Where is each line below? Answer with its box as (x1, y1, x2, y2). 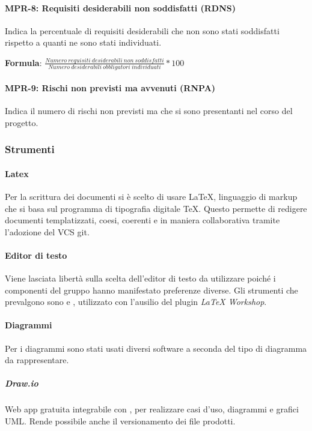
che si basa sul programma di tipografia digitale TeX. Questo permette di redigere (5, 202, 307, 214)
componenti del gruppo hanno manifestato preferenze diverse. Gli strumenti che (5, 283, 298, 296)
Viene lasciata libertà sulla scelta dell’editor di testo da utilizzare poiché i (5, 272, 276, 285)
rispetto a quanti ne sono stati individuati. (5, 36, 162, 49)
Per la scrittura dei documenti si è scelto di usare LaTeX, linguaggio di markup (5, 190, 298, 202)
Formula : (5, 56, 42, 68)
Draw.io (5, 377, 38, 390)
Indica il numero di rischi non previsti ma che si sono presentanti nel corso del (5, 104, 293, 117)
